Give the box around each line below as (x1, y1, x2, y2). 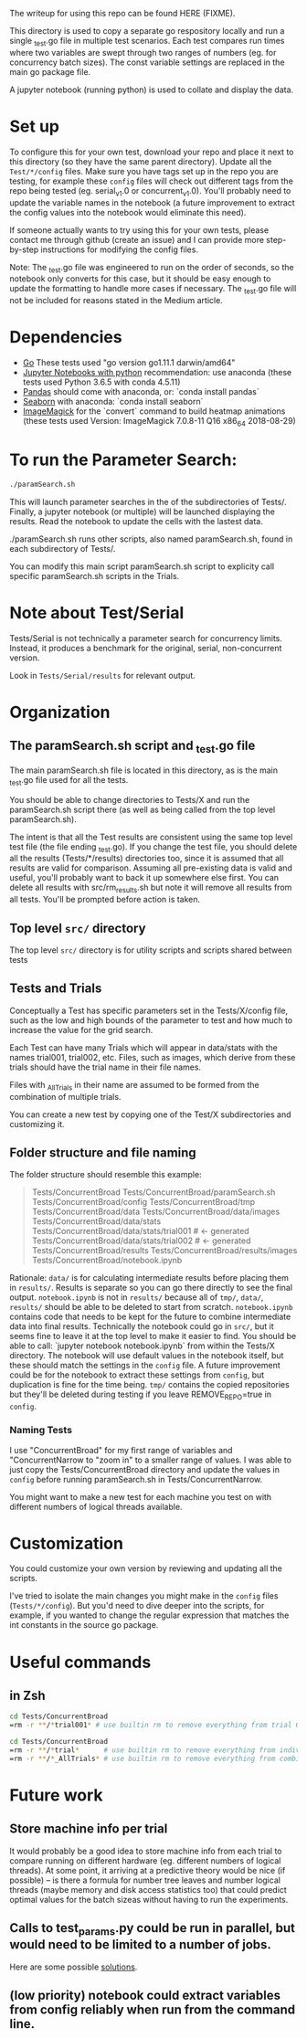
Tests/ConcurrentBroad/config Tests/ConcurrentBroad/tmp (31, 1197, 256, 1208)
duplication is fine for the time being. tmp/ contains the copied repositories (9, 1379, 290, 1390)
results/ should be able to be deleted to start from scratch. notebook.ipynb (9, 1302, 293, 1313)
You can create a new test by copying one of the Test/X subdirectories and (9, 1109, 291, 1120)
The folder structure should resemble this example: (9, 1169, 203, 1180)
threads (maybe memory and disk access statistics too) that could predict (9, 1884, 288, 1895)
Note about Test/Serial (9, 602, 185, 623)
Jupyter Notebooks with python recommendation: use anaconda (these (22, 367, 292, 378)
